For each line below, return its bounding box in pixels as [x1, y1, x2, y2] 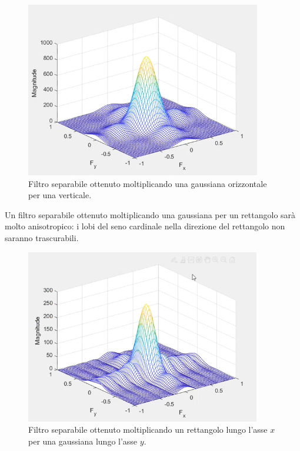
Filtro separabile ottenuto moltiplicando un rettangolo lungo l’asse [28, 423, 268, 436]
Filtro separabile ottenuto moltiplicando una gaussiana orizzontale [28, 177, 267, 189]
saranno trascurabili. [5, 231, 79, 243]
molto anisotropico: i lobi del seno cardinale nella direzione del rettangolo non [5, 220, 285, 232]
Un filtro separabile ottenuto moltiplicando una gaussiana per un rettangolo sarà [5, 208, 296, 221]
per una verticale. [28, 189, 92, 201]
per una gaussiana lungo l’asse [28, 435, 138, 447]
